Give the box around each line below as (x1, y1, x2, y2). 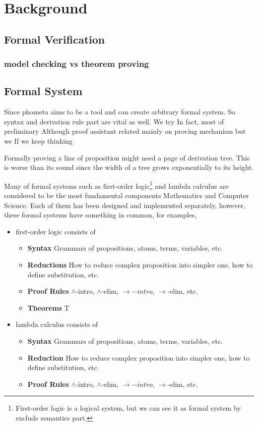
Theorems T (27, 302, 69, 313)
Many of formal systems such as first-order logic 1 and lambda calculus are (4, 179, 229, 191)
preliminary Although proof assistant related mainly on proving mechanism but (4, 126, 246, 136)
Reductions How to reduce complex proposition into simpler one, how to (27, 259, 253, 269)
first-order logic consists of (15, 226, 96, 236)
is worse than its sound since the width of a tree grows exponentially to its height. (4, 162, 254, 172)
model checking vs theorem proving (4, 57, 149, 70)
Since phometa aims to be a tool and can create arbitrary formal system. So (4, 106, 235, 117)
